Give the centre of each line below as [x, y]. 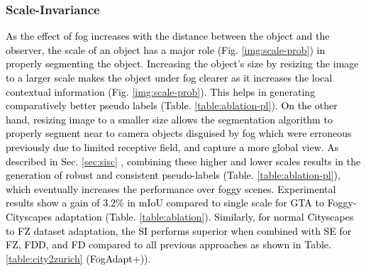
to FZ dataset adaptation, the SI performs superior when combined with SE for [179, 230]
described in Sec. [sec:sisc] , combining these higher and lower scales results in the [183, 161]
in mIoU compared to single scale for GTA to [226, 203]
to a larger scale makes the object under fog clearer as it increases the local [169, 77]
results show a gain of [53, 203]
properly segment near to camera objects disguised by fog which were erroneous [179, 133]
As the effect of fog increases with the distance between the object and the [168, 36]
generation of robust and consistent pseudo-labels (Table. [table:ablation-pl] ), [173, 175]
